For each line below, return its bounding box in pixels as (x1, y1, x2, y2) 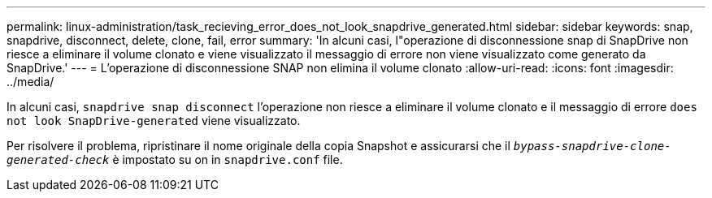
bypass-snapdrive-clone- (513, 140, 671, 153)
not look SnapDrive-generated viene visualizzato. (7, 114, 301, 127)
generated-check (7, 153, 110, 166)
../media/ (7, 75, 54, 88)
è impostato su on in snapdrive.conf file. (112, 153, 343, 166)
